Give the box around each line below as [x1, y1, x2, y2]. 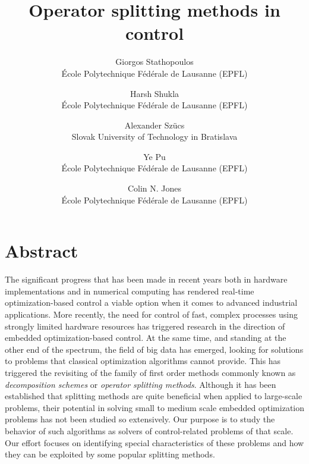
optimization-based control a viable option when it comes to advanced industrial [5, 296, 298, 309]
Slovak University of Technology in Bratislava [71, 130, 238, 143]
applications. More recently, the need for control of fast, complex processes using [5, 308, 298, 320]
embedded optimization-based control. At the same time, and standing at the [5, 331, 286, 344]
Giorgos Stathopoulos [115, 55, 194, 68]
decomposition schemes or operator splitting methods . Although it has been [5, 378, 276, 390]
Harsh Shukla [130, 87, 179, 99]
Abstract [5, 239, 78, 263]
